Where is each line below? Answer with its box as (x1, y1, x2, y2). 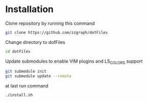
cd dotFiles (5, 49, 31, 54)
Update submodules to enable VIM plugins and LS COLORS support (5, 58, 143, 65)
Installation (5, 4, 54, 15)
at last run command (5, 83, 48, 89)
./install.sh (5, 92, 33, 98)
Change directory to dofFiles (5, 39, 66, 45)
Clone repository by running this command (5, 20, 95, 26)
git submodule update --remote (5, 74, 72, 79)
